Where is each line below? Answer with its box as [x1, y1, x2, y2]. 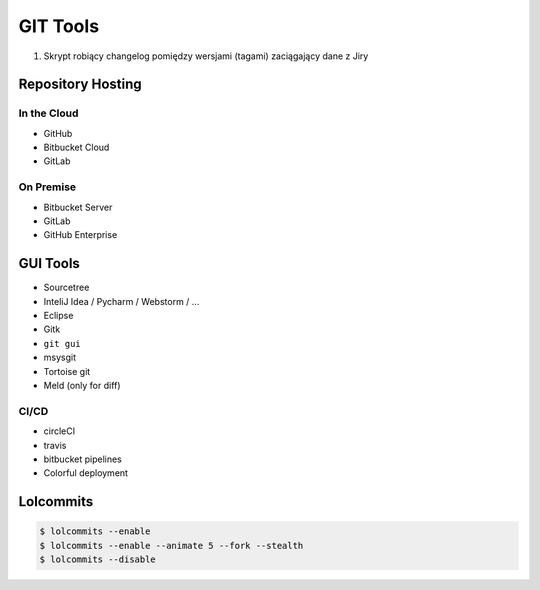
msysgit [43, 351, 77, 364]
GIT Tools [18, 15, 100, 37]
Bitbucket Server [43, 201, 113, 213]
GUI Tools [18, 255, 80, 272]
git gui [43, 338, 82, 349]
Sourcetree [43, 281, 90, 294]
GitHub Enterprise [43, 229, 118, 241]
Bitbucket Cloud [43, 141, 110, 154]
